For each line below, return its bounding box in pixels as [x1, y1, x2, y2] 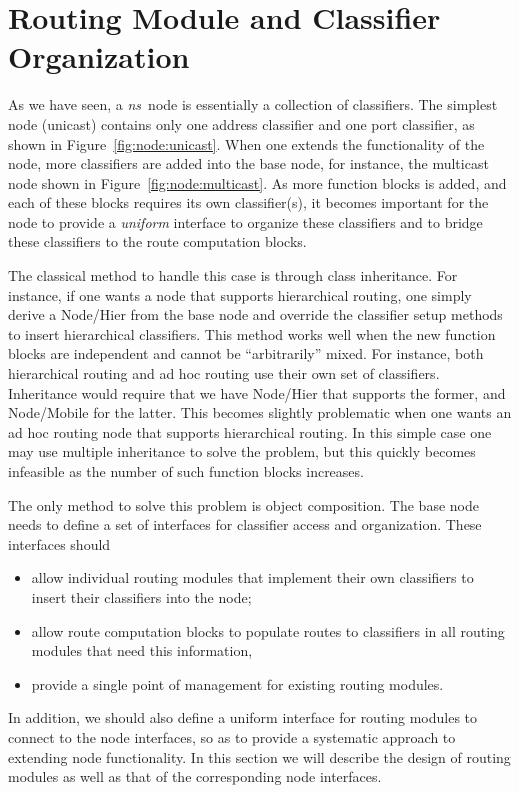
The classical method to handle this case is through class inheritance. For [8, 265, 458, 286]
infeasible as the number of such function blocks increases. [8, 461, 364, 481]
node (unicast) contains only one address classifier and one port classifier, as [8, 113, 475, 134]
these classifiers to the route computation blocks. [8, 231, 307, 252]
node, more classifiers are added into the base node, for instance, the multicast [8, 153, 489, 174]
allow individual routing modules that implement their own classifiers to [31, 567, 474, 588]
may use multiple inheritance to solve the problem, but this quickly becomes [8, 441, 476, 462]
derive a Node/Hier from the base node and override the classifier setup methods [8, 304, 503, 325]
